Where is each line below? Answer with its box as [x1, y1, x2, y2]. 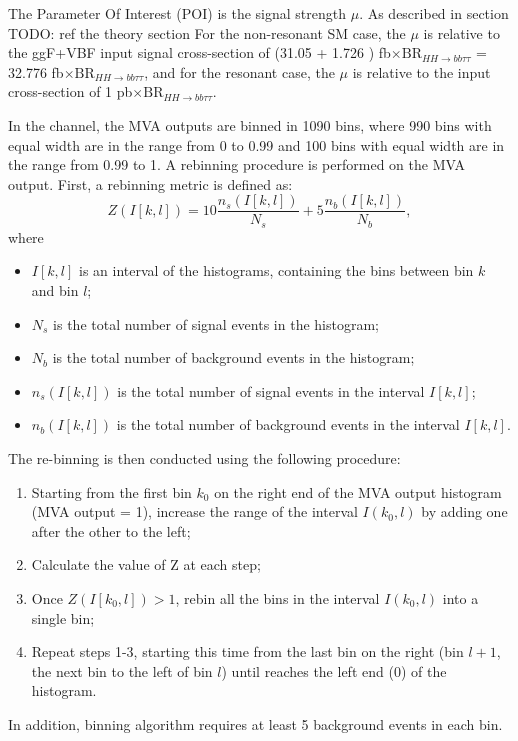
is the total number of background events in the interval [116, 414, 460, 435]
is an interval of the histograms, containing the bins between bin [79, 260, 474, 281]
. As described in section [359, 3, 509, 23]
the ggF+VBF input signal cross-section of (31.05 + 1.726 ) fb [8, 42, 391, 63]
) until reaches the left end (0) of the [221, 660, 447, 681]
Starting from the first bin [31, 481, 192, 502]
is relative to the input [352, 61, 491, 82]
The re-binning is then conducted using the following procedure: [8, 448, 401, 469]
